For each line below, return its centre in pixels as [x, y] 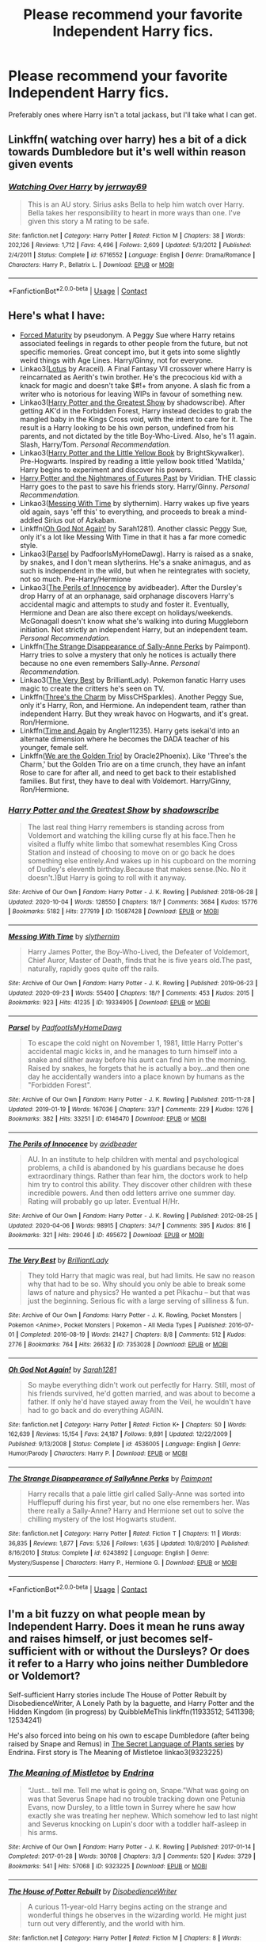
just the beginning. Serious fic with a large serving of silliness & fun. [138, 1300]
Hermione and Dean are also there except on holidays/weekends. [126, 612]
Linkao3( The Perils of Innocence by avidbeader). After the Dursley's [131, 587]
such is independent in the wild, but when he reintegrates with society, [135, 570]
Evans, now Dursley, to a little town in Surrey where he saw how [132, 1807]
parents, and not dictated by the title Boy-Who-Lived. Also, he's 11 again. [138, 436]
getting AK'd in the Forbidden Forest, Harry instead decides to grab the [135, 410]
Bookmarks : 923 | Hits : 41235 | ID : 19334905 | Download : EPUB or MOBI [109, 1003]
